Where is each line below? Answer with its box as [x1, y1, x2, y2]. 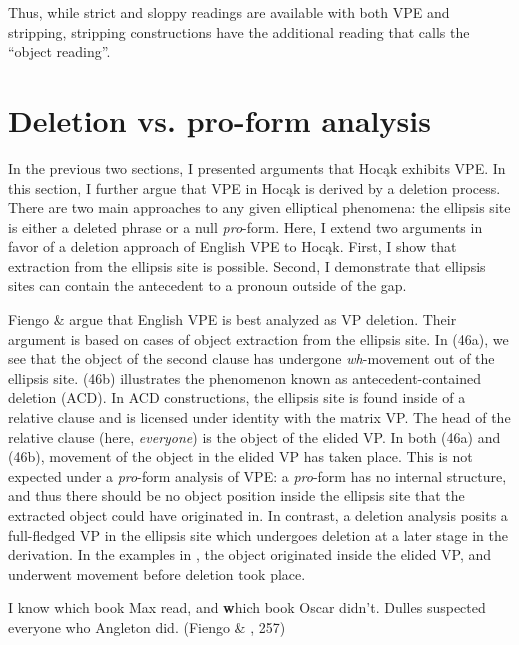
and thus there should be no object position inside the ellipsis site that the [8, 485, 465, 506]
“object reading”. [8, 41, 111, 62]
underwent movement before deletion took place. [8, 563, 306, 584]
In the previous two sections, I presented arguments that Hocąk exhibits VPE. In [8, 157, 506, 178]
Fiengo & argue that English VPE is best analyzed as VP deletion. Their [8, 309, 457, 330]
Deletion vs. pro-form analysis [8, 99, 431, 140]
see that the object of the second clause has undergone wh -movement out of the [8, 348, 495, 369]
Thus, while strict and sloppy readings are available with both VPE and [8, 2, 450, 22]
